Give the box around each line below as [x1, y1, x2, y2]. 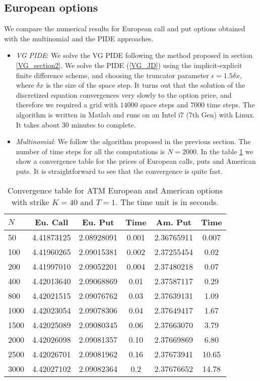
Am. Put [156, 216, 192, 228]
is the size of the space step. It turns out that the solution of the [46, 80, 245, 90]
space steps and [140, 99, 188, 110]
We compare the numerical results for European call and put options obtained [4, 23, 245, 34]
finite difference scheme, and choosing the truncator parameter [16, 70, 209, 80]
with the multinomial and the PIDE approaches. [4, 33, 154, 43]
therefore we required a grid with [16, 99, 118, 110]
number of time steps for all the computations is [16, 146, 165, 156]
